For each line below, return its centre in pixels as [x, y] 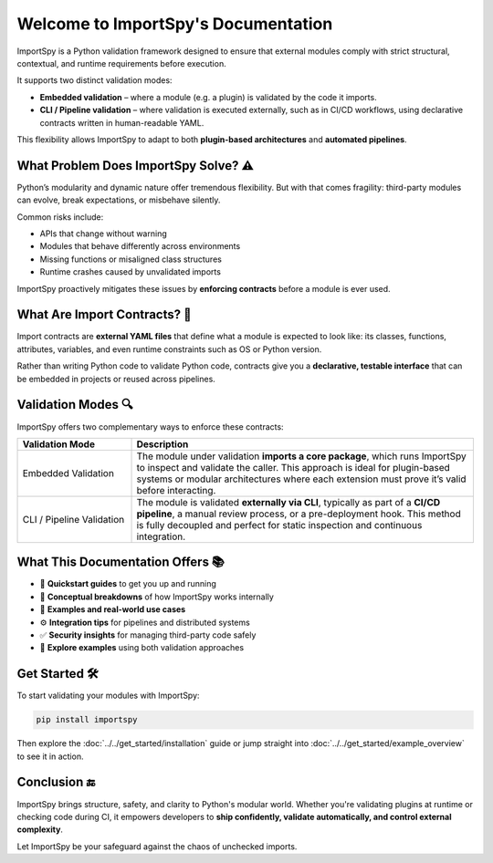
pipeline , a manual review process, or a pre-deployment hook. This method [299, 514]
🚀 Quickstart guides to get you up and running [128, 584]
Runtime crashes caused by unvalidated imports [130, 272]
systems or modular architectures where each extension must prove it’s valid [301, 479]
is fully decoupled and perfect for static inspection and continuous [279, 525]
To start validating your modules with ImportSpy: [108, 696]
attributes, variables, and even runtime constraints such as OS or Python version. [169, 349]
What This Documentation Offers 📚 [121, 562]
